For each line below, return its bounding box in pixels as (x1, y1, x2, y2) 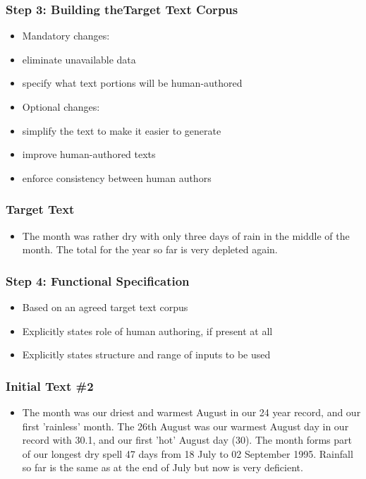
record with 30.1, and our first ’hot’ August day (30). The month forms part (22, 432, 352, 447)
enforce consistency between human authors (22, 170, 212, 185)
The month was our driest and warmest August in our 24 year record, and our (22, 405, 361, 419)
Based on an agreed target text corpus (22, 300, 188, 314)
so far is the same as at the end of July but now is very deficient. (22, 460, 303, 475)
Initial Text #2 (6, 377, 94, 394)
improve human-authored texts (22, 147, 156, 162)
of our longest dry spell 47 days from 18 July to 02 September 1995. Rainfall (22, 446, 353, 461)
